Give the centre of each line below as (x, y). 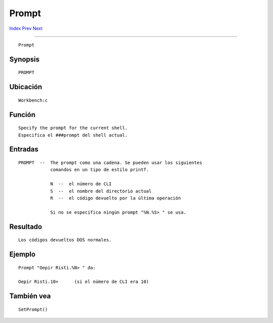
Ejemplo (22, 254)
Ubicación (26, 87)
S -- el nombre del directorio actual (101, 191)
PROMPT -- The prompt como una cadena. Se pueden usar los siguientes (110, 163)
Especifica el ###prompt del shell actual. (73, 135)
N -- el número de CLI (81, 184)
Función (22, 115)
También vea (30, 296)
